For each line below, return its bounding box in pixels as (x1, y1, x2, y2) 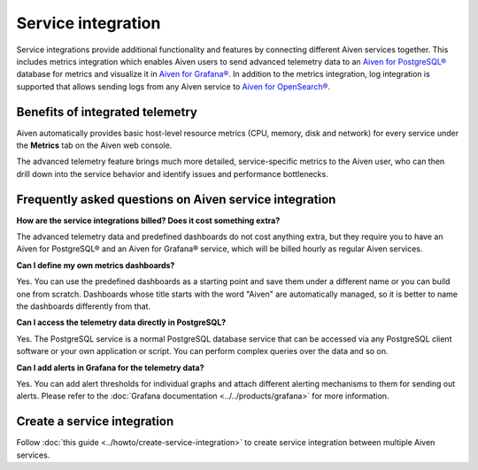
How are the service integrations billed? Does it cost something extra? (16, 215, 281, 226)
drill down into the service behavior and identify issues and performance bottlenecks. (16, 168, 328, 179)
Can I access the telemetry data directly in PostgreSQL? (16, 317, 227, 327)
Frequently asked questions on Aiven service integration (16, 191, 336, 207)
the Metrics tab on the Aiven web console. (16, 140, 173, 150)
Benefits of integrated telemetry (16, 104, 198, 119)
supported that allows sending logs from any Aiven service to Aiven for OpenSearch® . (16, 81, 331, 92)
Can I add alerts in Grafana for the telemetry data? (16, 362, 204, 373)
